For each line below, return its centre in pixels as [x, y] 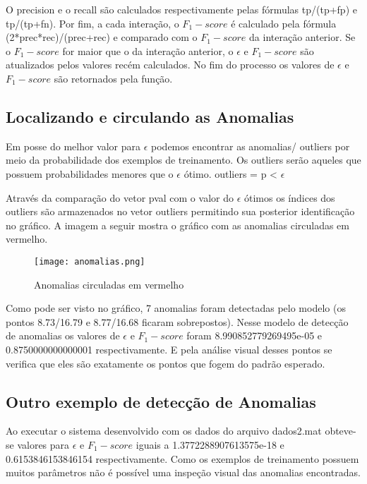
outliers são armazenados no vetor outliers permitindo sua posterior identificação [180, 211]
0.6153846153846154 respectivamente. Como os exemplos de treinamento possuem [182, 458]
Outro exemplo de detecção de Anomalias [161, 401]
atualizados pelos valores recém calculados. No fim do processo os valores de [170, 65]
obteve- [341, 431]
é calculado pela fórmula [284, 23]
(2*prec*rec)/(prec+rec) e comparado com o [102, 37]
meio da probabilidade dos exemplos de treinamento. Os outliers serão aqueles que [183, 160]
